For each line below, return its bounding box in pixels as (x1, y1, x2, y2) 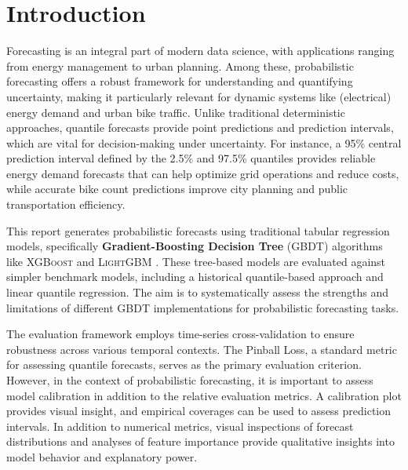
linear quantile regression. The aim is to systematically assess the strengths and (6, 284, 389, 301)
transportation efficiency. (6, 196, 126, 213)
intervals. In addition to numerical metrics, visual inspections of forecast (6, 417, 354, 434)
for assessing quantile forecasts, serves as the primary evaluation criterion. (6, 356, 362, 373)
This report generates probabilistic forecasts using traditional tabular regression (6, 222, 390, 239)
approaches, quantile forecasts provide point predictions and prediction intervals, (6, 119, 394, 136)
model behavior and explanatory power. (6, 448, 198, 465)
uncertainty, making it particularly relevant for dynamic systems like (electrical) (6, 88, 392, 104)
